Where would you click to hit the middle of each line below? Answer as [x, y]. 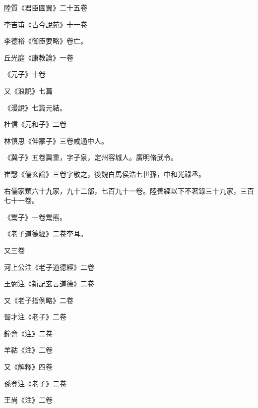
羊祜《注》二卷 [28, 350]
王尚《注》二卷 [28, 400]
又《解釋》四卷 [28, 367]
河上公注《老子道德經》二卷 [49, 267]
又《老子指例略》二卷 [39, 300]
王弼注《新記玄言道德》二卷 [49, 283]
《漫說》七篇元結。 [35, 107]
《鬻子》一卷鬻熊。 [35, 217]
